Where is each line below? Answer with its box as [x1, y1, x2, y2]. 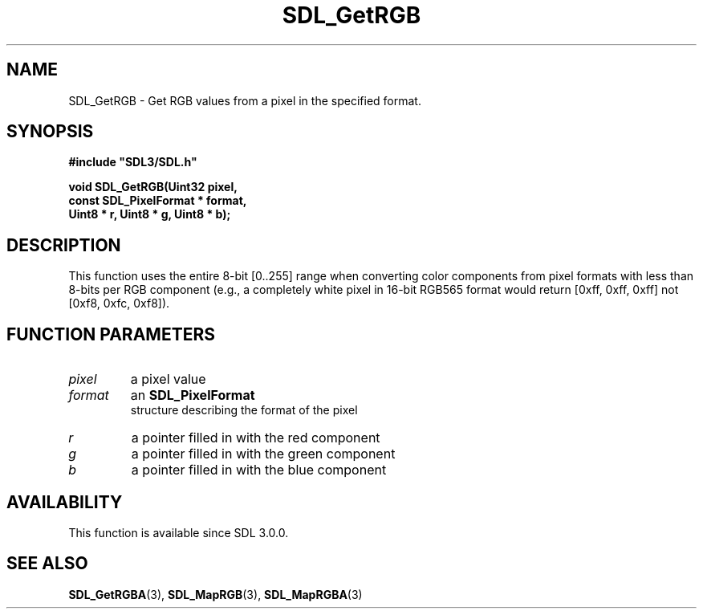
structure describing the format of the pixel [130, 403, 358, 417]
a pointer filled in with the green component [131, 446, 396, 462]
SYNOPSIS [6, 121, 94, 142]
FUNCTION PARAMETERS [6, 324, 215, 344]
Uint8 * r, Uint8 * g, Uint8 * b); [68, 207, 231, 222]
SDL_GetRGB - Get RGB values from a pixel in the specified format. [68, 93, 421, 108]
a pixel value [130, 371, 206, 388]
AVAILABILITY [6, 491, 123, 512]
